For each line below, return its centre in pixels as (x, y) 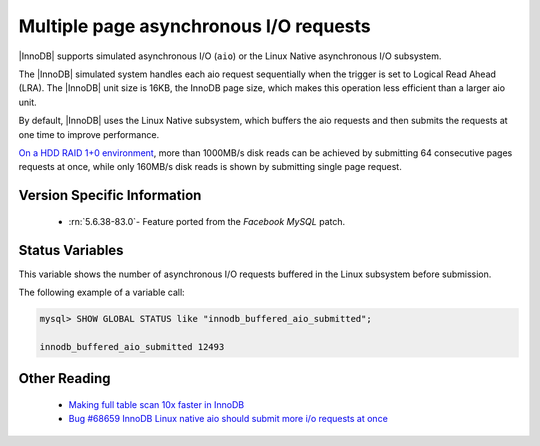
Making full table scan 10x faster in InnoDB (156, 404)
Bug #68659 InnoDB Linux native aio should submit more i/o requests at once (228, 419)
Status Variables (71, 250)
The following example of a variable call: (101, 292)
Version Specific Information (110, 195)
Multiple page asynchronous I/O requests (194, 26)
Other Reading (64, 378)
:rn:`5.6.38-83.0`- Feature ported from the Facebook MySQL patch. (207, 221)
